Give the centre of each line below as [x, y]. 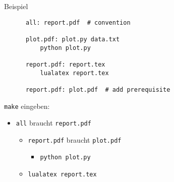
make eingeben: [27, 106]
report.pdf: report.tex [65, 64]
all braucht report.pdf [53, 123]
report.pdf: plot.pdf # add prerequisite [98, 89]
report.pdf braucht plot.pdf [75, 139]
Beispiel [16, 6]
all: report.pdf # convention [78, 22]
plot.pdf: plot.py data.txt [73, 39]
